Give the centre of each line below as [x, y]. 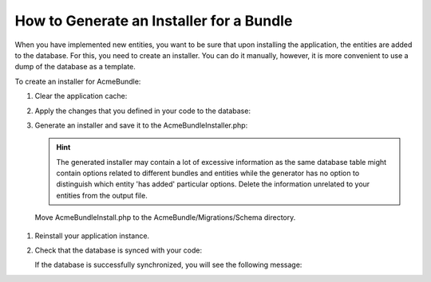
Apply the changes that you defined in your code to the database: [143, 111]
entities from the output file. [102, 195]
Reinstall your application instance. [92, 236]
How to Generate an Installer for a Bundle [154, 21]
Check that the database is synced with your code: [119, 250]
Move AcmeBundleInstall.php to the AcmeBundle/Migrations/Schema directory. [165, 217]
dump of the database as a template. [75, 67]
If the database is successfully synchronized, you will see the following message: [168, 265]
